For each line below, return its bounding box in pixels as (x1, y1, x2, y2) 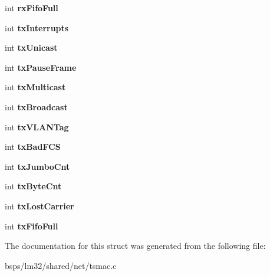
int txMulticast (5, 81, 66, 93)
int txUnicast (5, 41, 58, 54)
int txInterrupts (5, 21, 69, 34)
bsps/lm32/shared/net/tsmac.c (5, 259, 117, 271)
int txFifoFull (5, 219, 58, 232)
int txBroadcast (5, 100, 68, 113)
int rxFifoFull (5, 2, 58, 14)
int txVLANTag (5, 120, 69, 133)
